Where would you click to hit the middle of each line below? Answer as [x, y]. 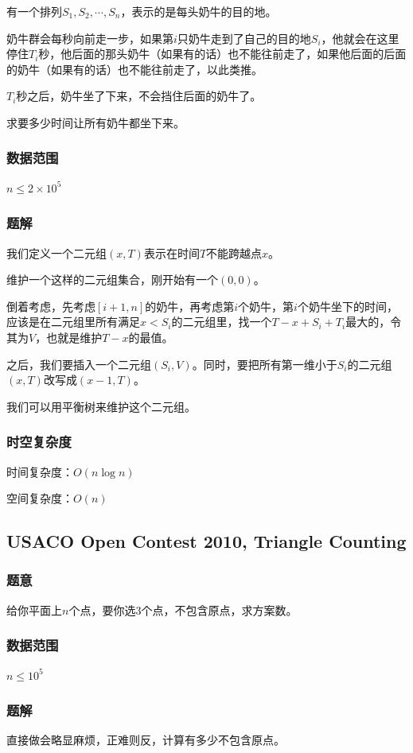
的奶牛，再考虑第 [190, 306]
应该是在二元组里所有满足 [73, 322]
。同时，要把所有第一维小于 [265, 364]
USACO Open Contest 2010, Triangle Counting [206, 541]
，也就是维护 [69, 337]
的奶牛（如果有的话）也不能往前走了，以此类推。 [134, 69]
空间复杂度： [40, 498]
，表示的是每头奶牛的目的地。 [199, 11]
